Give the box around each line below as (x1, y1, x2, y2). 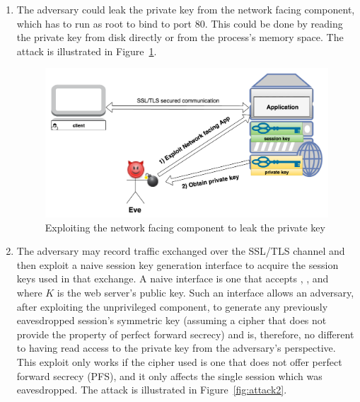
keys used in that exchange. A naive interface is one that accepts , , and (16, 271, 329, 286)
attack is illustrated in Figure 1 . (16, 43, 157, 58)
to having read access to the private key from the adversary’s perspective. (16, 340, 336, 355)
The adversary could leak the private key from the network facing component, (16, 2, 355, 16)
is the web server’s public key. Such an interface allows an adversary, (57, 285, 354, 299)
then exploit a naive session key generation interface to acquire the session (16, 257, 339, 272)
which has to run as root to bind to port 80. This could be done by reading (16, 16, 343, 30)
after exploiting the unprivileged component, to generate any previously (16, 299, 328, 314)
